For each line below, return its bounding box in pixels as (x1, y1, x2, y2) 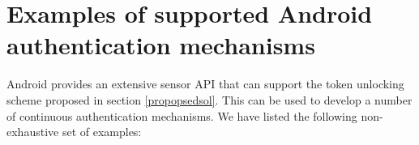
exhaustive (6, 123, 59, 140)
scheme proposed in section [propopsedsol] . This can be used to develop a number (6, 91, 413, 108)
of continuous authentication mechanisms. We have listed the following (6, 107, 357, 124)
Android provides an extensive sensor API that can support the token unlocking (6, 75, 404, 92)
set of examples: (62, 123, 142, 140)
